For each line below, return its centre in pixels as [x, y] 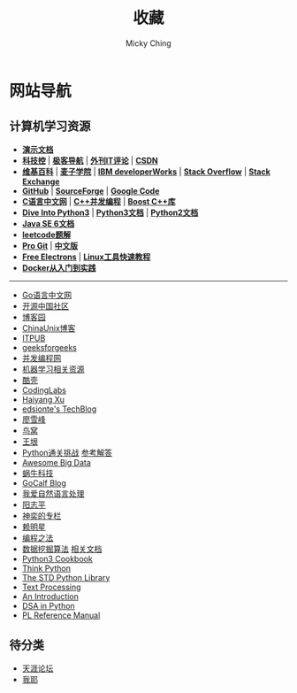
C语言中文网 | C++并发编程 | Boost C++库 [99, 201]
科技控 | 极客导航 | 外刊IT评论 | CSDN [90, 160]
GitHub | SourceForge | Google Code [91, 190]
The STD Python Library [66, 577]
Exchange [41, 181]
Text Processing [51, 587]
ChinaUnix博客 [49, 327]
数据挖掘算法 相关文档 [62, 549]
